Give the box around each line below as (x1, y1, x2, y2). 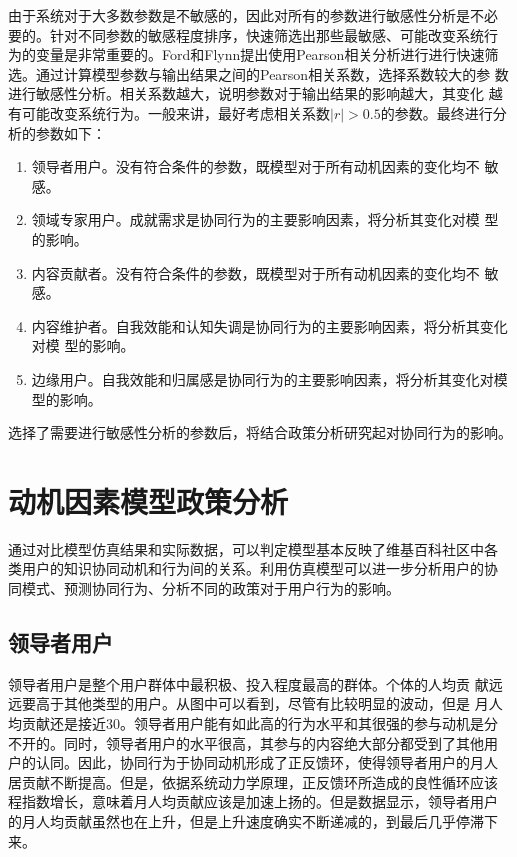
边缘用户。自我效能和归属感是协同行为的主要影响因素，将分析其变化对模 (31, 368, 508, 389)
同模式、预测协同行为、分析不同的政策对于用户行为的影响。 (8, 578, 400, 598)
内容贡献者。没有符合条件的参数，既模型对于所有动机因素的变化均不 (31, 262, 480, 283)
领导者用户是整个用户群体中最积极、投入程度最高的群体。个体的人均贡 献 (8, 673, 489, 694)
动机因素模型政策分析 (8, 480, 289, 521)
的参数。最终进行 (380, 102, 493, 123)
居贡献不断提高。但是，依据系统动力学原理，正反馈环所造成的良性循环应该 (8, 771, 498, 792)
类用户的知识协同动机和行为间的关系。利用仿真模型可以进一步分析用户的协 (8, 558, 498, 579)
